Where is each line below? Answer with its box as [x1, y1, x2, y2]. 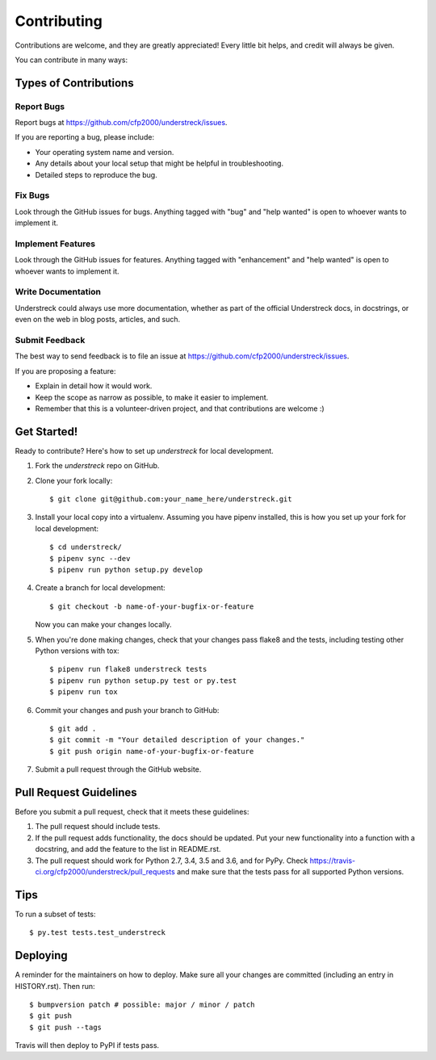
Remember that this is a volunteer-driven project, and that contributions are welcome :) [35, 404, 325, 413]
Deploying [15, 949, 68, 962]
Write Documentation [15, 287, 101, 298]
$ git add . [49, 723, 97, 733]
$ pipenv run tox [49, 687, 118, 697]
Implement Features [15, 238, 96, 249]
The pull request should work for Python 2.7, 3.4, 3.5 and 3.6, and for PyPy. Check [35, 856, 308, 865]
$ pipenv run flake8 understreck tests [49, 664, 208, 674]
